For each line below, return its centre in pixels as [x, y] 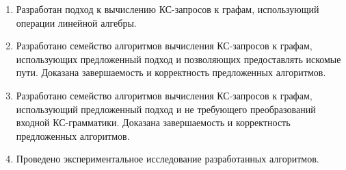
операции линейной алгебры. [76, 22]
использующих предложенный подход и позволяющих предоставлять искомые [178, 59]
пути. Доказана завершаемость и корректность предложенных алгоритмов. [171, 72]
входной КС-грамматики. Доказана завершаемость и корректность [153, 122]
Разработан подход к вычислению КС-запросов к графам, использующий [168, 9]
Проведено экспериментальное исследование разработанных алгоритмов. [168, 159]
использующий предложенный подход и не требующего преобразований [166, 109]
